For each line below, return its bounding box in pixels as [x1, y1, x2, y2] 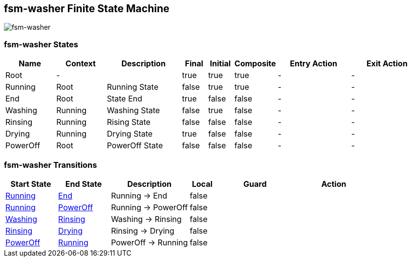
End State [65, 179, 102, 189]
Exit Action [366, 59, 408, 69]
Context [65, 59, 96, 69]
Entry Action [290, 59, 337, 69]
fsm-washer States [4, 39, 78, 49]
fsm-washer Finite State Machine [4, 2, 170, 15]
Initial [210, 59, 231, 69]
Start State [10, 179, 51, 189]
